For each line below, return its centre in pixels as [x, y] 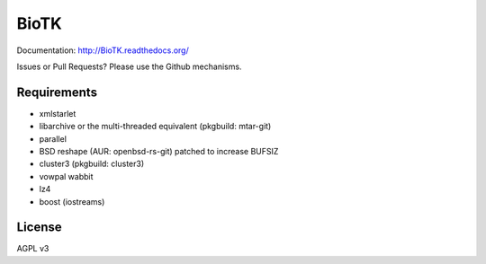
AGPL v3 [33, 249]
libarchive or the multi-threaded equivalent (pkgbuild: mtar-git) [155, 127]
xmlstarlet [58, 113]
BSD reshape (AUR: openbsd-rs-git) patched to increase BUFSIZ [159, 152]
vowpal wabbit [66, 176]
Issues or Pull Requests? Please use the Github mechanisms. [129, 66]
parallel [53, 138]
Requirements [57, 92]
